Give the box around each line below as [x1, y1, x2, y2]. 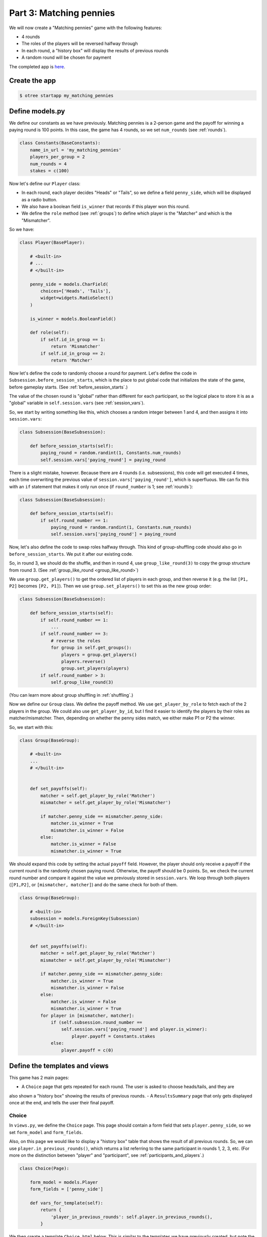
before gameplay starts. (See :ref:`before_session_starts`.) [9, 384, 128, 390]
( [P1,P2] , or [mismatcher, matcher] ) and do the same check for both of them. [9, 882, 178, 888]
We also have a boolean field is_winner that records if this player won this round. [21, 203, 190, 210]
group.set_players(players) [61, 666, 130, 671]
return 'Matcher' [50, 357, 93, 363]
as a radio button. [21, 196, 57, 202]
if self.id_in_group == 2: [40, 350, 106, 356]
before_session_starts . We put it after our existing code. [9, 551, 133, 557]
